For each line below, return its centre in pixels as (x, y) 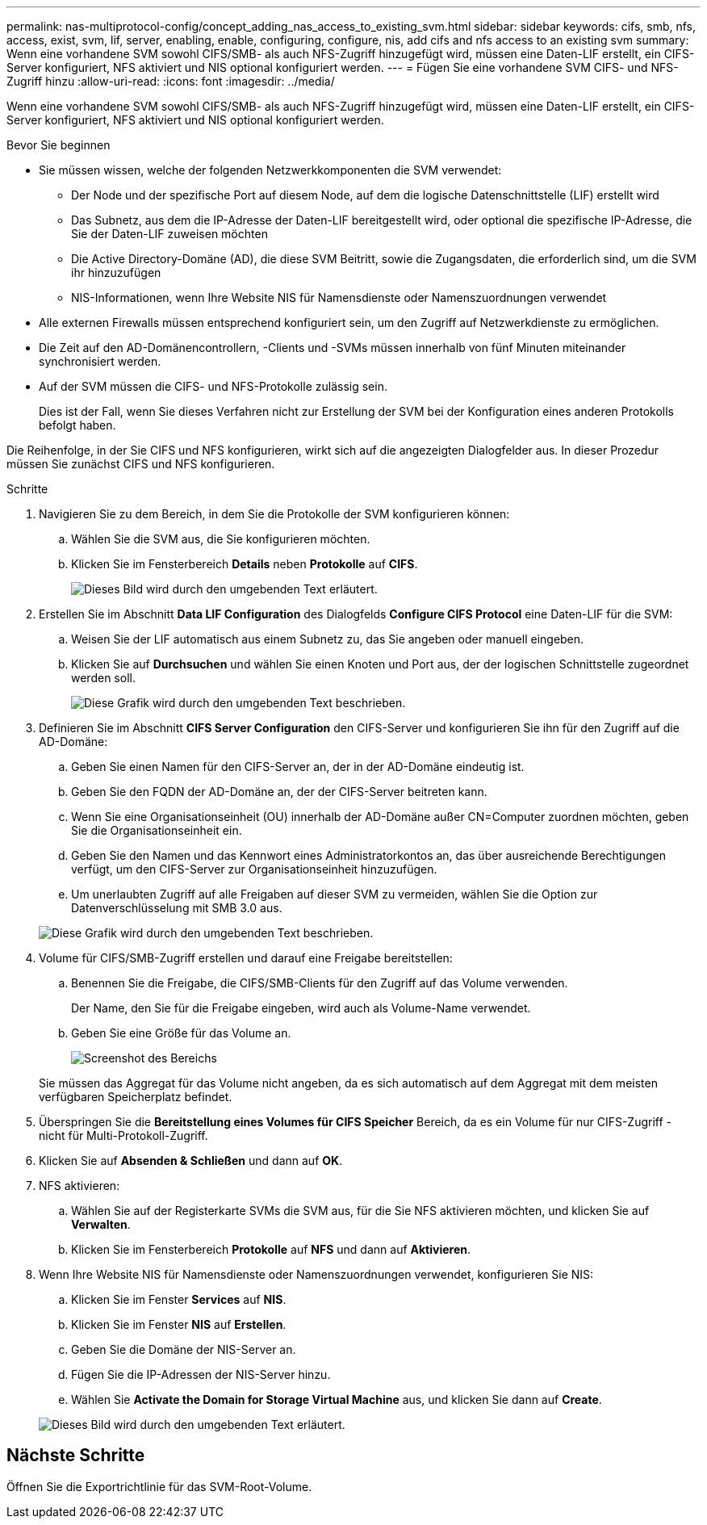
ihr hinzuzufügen (116, 272)
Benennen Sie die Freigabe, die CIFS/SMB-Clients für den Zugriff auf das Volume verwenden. (320, 983)
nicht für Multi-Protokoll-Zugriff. (123, 1135)
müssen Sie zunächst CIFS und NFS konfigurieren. (141, 464)
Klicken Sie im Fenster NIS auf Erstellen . (179, 1324)
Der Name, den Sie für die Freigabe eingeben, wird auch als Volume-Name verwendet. (301, 1008)
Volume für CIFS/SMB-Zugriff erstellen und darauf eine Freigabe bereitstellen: (246, 958)
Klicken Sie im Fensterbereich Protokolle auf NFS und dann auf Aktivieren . (271, 1249)
